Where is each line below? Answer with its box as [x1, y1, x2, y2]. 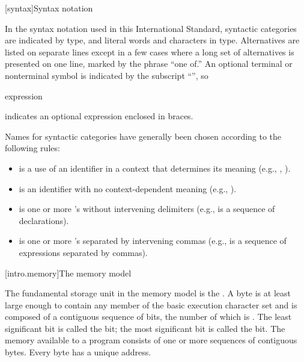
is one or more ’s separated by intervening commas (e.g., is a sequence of [19, 234, 287, 247]
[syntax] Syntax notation [5, 2, 93, 14]
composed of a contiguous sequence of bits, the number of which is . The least [5, 310, 292, 323]
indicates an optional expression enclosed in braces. [5, 110, 193, 122]
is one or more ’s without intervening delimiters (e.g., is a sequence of [19, 202, 275, 215]
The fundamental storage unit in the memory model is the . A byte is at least [5, 287, 291, 299]
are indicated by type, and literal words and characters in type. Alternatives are [5, 34, 300, 46]
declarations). [19, 214, 69, 226]
